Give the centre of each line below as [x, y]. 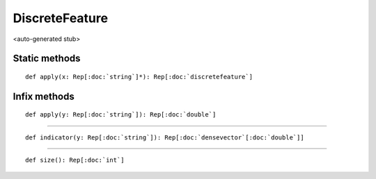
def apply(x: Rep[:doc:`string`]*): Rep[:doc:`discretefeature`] [139, 77]
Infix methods [44, 96]
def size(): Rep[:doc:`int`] [75, 160]
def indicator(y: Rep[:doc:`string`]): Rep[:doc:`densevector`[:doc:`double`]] [165, 137]
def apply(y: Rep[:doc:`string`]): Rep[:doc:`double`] [121, 115]
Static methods [47, 59]
